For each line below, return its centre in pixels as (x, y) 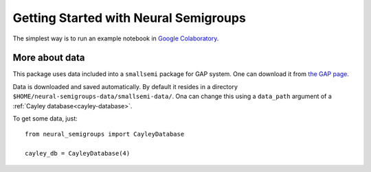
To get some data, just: (45, 119)
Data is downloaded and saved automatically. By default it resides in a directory (125, 86)
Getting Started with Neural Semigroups (130, 18)
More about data (49, 58)
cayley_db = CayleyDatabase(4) (78, 153)
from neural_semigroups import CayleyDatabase (105, 134)
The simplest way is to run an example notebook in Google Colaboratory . (116, 38)
